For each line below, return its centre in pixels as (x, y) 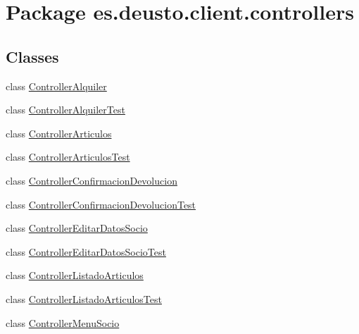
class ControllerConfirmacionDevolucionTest (101, 204)
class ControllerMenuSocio (63, 322)
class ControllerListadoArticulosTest (84, 298)
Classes (32, 56)
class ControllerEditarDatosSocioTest (86, 251)
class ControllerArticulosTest (68, 157)
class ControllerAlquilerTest (65, 110)
